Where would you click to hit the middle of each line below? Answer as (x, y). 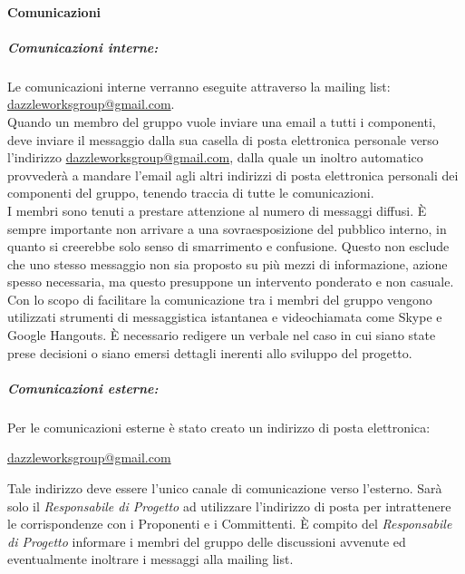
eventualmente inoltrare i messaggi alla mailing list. (150, 559)
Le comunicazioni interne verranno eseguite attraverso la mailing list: (199, 86)
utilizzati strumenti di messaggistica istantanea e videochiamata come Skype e (225, 317)
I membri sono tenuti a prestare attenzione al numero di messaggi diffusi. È (217, 210)
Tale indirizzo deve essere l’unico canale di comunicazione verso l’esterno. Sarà (225, 488)
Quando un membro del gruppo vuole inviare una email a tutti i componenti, (222, 121)
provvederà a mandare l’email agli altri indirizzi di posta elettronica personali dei (233, 175)
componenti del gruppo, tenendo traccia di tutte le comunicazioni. (191, 193)
